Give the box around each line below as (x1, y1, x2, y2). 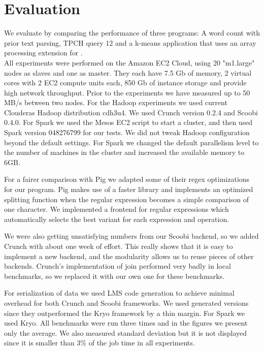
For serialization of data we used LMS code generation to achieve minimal (4, 288, 235, 298)
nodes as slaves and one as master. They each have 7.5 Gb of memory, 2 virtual (4, 67, 252, 78)
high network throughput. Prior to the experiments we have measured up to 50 (4, 87, 250, 98)
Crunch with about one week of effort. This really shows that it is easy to (4, 241, 233, 251)
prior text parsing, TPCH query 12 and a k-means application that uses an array (4, 37, 256, 48)
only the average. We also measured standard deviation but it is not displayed (4, 327, 247, 338)
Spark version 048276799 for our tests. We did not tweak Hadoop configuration (4, 127, 250, 138)
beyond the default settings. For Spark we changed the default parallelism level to (4, 137, 259, 147)
